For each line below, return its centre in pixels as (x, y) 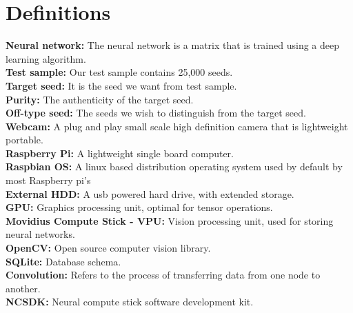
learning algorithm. (46, 58)
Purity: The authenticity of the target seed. (100, 99)
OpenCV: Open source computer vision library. (108, 248)
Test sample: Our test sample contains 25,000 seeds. (119, 72)
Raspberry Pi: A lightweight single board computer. (120, 153)
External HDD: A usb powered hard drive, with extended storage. (150, 193)
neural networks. (40, 234)
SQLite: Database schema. (63, 261)
